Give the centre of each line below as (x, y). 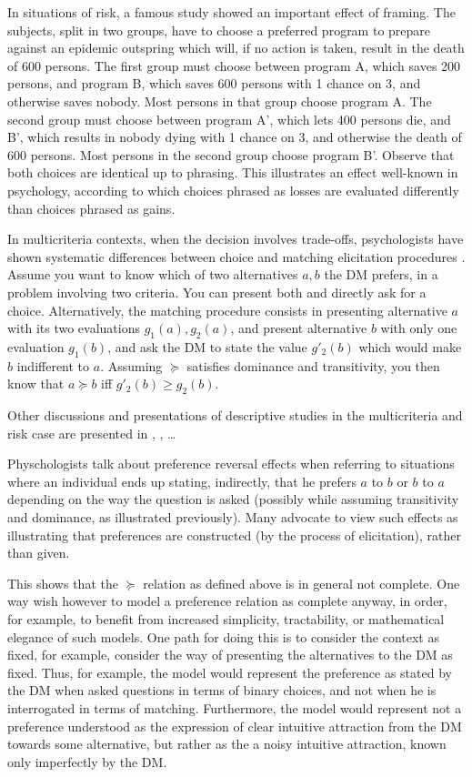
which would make (410, 346)
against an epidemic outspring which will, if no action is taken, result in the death (236, 48)
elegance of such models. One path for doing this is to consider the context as (223, 636)
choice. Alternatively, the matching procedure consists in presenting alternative (227, 310)
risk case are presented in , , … (92, 433)
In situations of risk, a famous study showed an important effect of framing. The (231, 12)
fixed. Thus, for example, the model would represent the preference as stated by (230, 672)
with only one (419, 328)
